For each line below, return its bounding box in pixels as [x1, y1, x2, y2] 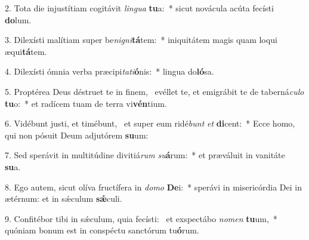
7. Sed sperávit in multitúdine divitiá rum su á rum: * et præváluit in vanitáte [5, 149, 285, 161]
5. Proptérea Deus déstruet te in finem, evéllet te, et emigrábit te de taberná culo [5, 85, 304, 97]
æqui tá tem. [5, 45, 47, 57]
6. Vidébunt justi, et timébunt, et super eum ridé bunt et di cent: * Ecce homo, [5, 117, 295, 130]
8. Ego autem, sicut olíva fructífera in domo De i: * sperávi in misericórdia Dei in [5, 180, 302, 193]
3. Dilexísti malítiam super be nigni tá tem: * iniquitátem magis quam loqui [5, 33, 277, 46]
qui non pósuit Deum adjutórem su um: [5, 128, 149, 141]
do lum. [5, 13, 32, 26]
